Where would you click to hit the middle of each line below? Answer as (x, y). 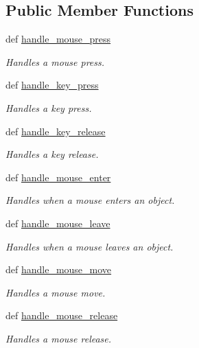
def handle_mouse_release (62, 315)
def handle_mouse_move (59, 269)
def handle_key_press (52, 85)
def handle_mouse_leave (58, 223)
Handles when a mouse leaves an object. (90, 246)
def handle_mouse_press (58, 39)
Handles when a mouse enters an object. (90, 200)
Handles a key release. (52, 154)
